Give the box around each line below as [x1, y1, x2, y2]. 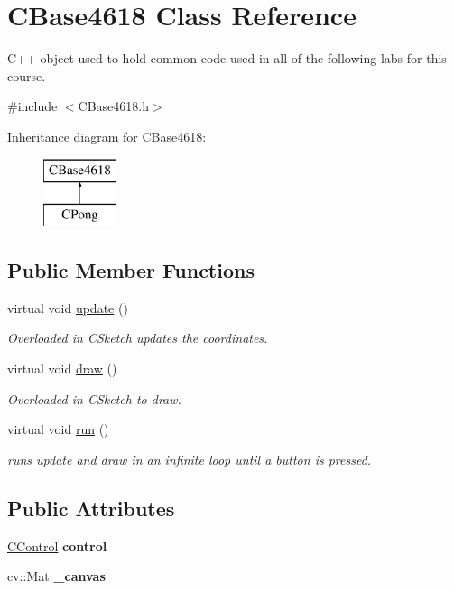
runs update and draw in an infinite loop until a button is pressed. [7, 449, 372, 468]
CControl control [7, 536, 107, 555]
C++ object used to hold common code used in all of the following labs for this [7, 49, 447, 68]
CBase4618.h [78, 97, 149, 115]
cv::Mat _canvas [7, 567, 106, 585]
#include [7, 97, 58, 115]
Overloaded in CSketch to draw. [7, 389, 181, 408]
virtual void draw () [7, 359, 117, 378]
